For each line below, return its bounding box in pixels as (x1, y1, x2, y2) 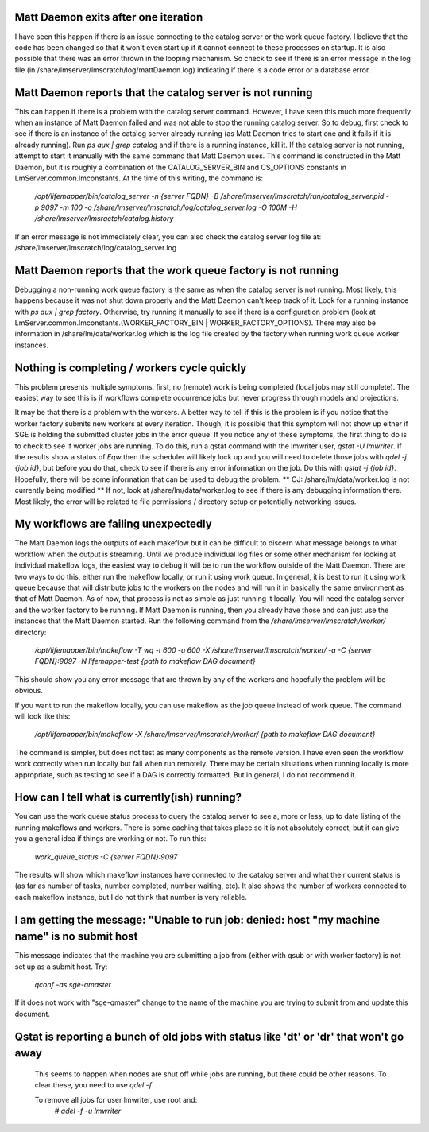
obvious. (14, 686, 44, 696)
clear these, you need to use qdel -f (34, 1080, 153, 1090)
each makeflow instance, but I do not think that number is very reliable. (14, 892, 248, 901)
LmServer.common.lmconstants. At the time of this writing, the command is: (14, 173, 264, 183)
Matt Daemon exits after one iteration (14, 10, 203, 24)
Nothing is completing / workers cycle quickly (14, 361, 247, 374)
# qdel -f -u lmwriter (54, 1106, 122, 1115)
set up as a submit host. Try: (14, 962, 108, 971)
